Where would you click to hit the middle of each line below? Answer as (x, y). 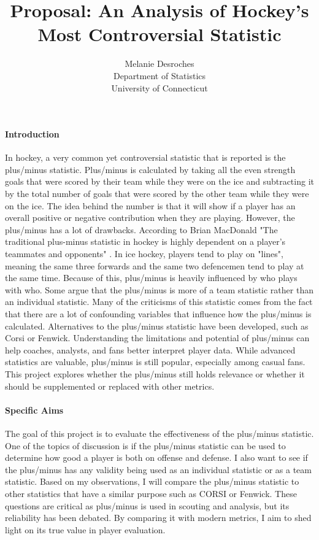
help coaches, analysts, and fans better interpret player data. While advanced (150, 349)
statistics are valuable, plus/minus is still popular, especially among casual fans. (155, 362)
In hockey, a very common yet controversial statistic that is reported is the (145, 157)
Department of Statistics (159, 75)
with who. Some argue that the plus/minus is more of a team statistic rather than (159, 289)
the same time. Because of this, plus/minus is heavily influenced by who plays (151, 278)
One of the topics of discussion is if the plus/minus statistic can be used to (145, 445)
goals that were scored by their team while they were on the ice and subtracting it (159, 181)
